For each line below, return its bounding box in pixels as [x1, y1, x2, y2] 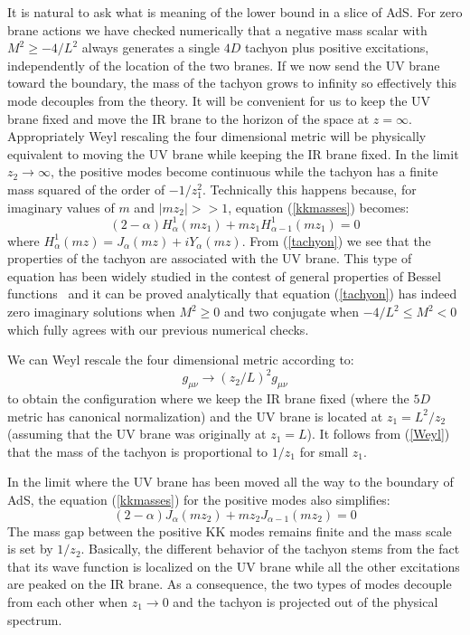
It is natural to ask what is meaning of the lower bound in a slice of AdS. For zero [7, 3, 463, 21]
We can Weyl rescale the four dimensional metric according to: [7, 350, 354, 369]
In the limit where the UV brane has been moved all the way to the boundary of [7, 472, 454, 491]
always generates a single [81, 38, 221, 57]
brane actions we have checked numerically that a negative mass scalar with [7, 20, 428, 39]
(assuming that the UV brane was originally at [7, 424, 267, 443]
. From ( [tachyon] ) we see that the [241, 231, 431, 250]
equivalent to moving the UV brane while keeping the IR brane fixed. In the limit [7, 144, 459, 163]
